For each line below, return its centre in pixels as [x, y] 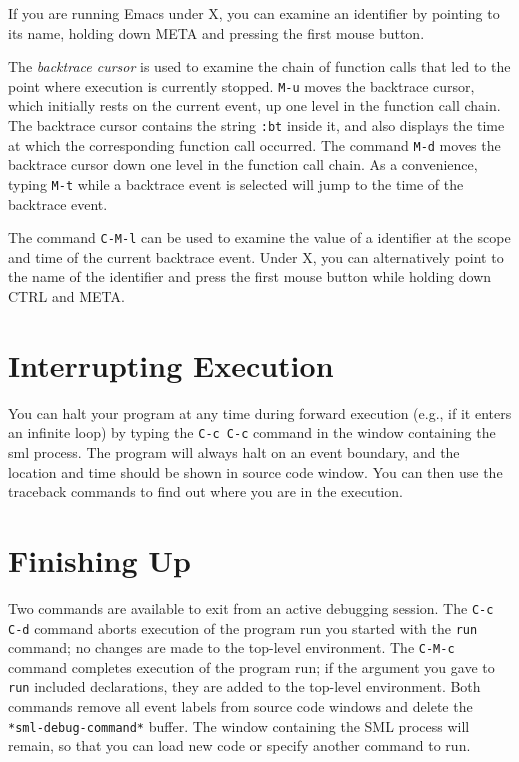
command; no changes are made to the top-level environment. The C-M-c [231, 647]
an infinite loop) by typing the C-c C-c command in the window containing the [252, 432]
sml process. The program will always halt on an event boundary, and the [234, 452]
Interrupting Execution [171, 364]
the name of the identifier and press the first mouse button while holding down [250, 276]
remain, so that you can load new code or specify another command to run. [239, 745]
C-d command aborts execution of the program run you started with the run [243, 627]
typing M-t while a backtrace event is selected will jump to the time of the [236, 183]
